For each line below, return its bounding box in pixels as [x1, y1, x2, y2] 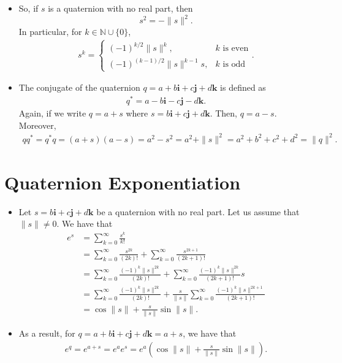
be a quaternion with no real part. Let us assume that [96, 205, 300, 218]
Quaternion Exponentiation [4, 169, 241, 194]
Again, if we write [18, 106, 86, 119]
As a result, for [18, 327, 75, 340]
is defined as [220, 81, 266, 94]
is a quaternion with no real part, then [48, 2, 193, 14]
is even [222, 44, 249, 53]
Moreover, [18, 118, 56, 131]
